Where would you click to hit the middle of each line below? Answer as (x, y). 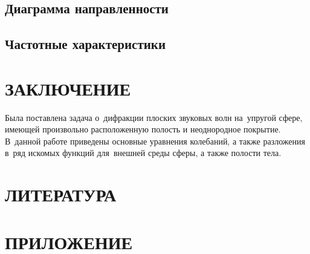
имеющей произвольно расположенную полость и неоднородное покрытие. (143, 129)
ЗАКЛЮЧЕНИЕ (68, 88)
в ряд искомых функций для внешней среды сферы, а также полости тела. (143, 153)
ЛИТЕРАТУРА (61, 194)
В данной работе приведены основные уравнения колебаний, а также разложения (155, 141)
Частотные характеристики (86, 44)
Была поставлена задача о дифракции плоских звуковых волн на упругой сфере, (154, 117)
